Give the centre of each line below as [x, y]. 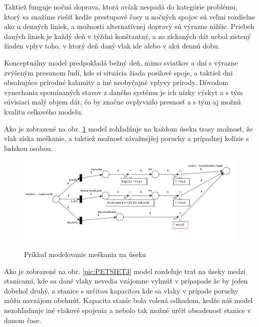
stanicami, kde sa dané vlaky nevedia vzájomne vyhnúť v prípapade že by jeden [126, 281]
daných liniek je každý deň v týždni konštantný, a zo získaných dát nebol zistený [128, 36]
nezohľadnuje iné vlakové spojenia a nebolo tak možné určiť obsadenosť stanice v [128, 310]
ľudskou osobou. [28, 148]
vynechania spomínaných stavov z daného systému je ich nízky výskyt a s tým [124, 92]
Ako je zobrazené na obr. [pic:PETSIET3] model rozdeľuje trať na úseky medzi [125, 271]
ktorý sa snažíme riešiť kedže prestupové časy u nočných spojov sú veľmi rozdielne [130, 16]
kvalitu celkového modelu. [43, 111]
